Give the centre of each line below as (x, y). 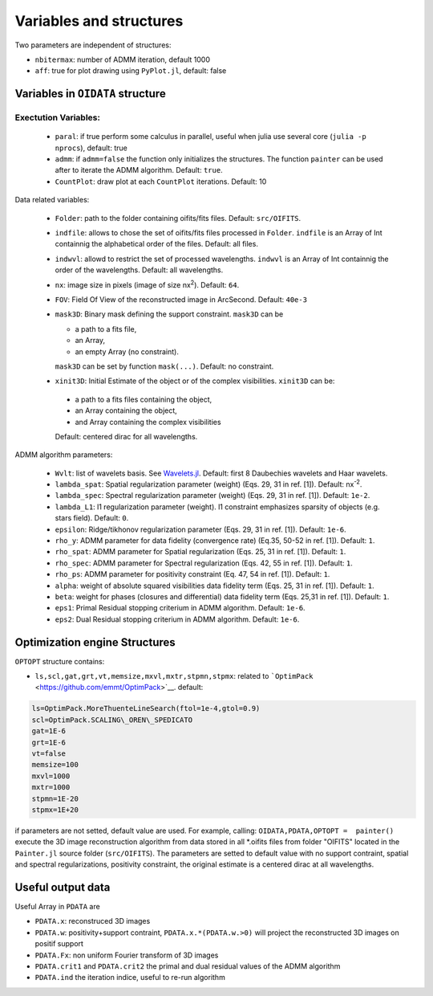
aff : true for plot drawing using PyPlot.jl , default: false (131, 71)
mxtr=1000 (51, 788)
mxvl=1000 (51, 776)
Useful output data (63, 887)
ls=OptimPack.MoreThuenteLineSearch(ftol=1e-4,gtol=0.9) (146, 708)
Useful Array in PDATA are (57, 906)
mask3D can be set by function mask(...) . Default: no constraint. (164, 366)
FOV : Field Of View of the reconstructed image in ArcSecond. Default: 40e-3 (181, 299)
